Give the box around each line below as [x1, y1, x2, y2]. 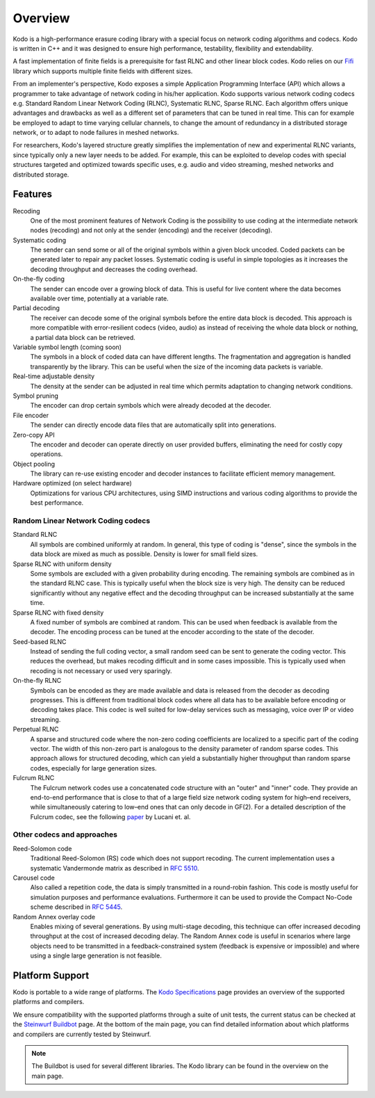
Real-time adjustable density [12, 372, 95, 380]
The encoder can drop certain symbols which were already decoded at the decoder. [30, 401, 272, 410]
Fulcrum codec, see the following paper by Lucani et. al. [30, 812, 191, 821]
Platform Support [12, 969, 90, 981]
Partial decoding [12, 304, 60, 312]
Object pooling [12, 460, 56, 468]
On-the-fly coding [12, 275, 65, 283]
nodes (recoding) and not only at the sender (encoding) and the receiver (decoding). [30, 226, 273, 234]
